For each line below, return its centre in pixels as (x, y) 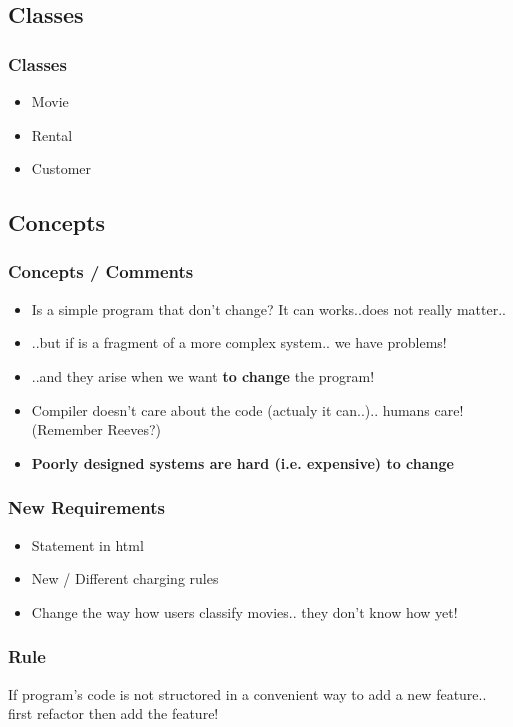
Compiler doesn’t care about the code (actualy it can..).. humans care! (247, 409)
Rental (52, 134)
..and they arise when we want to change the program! (203, 375)
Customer (61, 168)
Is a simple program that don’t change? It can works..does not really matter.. (268, 308)
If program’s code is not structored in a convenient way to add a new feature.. (247, 693)
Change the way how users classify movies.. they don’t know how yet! (244, 611)
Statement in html (87, 544)
